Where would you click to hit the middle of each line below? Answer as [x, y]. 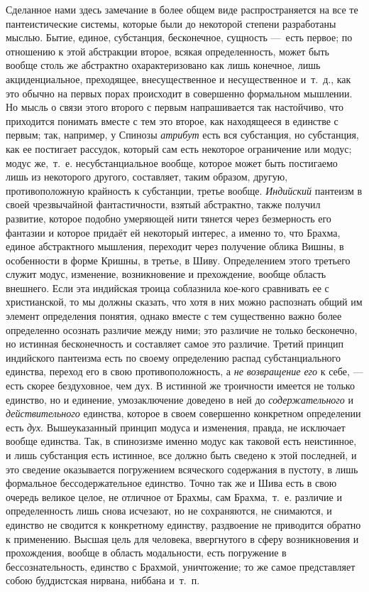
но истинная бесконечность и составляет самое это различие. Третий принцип [175, 344]
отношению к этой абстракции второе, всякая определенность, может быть [167, 51]
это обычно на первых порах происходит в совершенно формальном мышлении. [179, 93]
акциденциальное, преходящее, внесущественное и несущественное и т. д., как [178, 79]
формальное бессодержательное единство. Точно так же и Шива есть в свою [171, 483]
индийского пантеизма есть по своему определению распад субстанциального [174, 357]
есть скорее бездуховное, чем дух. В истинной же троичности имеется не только [180, 386]
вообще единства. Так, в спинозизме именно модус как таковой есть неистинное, [181, 441]
